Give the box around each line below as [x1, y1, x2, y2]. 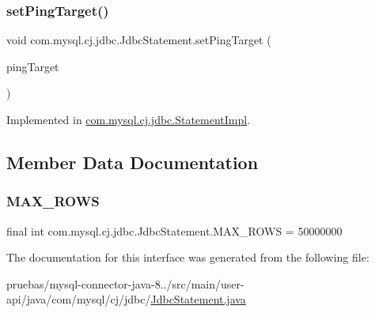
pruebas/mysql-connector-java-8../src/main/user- [6, 275, 244, 292]
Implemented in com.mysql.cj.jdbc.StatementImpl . [6, 111, 251, 127]
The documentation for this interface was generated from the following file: [6, 249, 369, 266]
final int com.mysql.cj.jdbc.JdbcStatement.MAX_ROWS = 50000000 [6, 222, 343, 239]
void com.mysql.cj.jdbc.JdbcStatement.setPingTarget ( [6, 32, 271, 48]
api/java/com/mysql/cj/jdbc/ [6, 291, 151, 307]
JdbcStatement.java [150, 291, 246, 307]
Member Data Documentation [6, 149, 259, 174]
